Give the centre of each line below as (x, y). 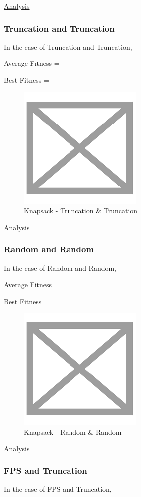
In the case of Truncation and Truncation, (68, 46)
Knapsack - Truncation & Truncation (81, 211)
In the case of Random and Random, (60, 268)
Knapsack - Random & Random (73, 431)
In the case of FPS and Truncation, (58, 489)
